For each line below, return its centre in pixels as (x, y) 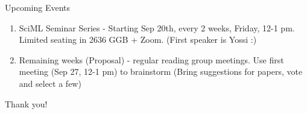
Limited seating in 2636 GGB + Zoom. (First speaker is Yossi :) (138, 40)
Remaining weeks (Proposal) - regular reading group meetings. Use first (151, 59)
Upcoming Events (37, 7)
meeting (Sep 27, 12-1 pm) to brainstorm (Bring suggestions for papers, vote (161, 71)
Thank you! (26, 103)
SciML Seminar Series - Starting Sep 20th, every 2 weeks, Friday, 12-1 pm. (157, 27)
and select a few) (50, 83)
